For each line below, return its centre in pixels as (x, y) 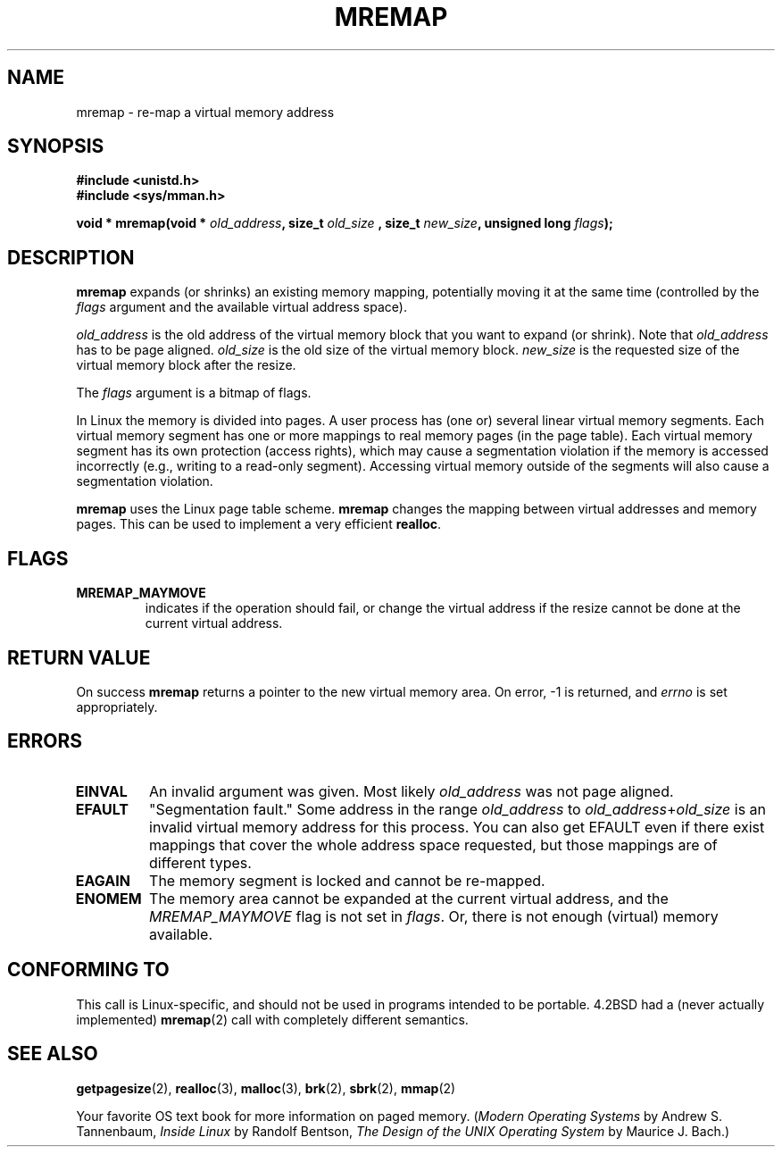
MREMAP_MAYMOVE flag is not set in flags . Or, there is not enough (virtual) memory (434, 916)
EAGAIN (103, 880)
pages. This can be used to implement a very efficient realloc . (259, 524)
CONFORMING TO (88, 970)
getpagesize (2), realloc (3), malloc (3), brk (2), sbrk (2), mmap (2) (266, 1088)
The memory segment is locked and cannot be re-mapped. (347, 880)
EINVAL (101, 791)
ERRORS (45, 741)
